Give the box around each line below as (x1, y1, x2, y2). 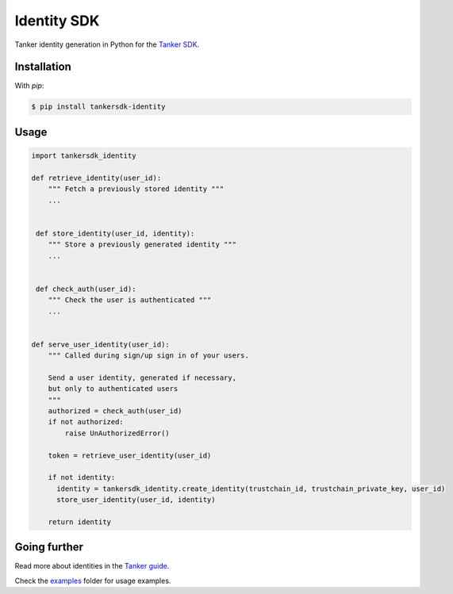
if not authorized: (48, 417, 125, 427)
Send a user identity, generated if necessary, (48, 373, 237, 382)
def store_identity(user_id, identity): (36, 228, 195, 238)
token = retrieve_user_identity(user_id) (48, 450, 212, 460)
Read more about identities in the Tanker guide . (14, 561, 170, 571)
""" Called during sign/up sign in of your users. (48, 351, 249, 360)
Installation (14, 60, 71, 74)
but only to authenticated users (48, 385, 179, 393)
